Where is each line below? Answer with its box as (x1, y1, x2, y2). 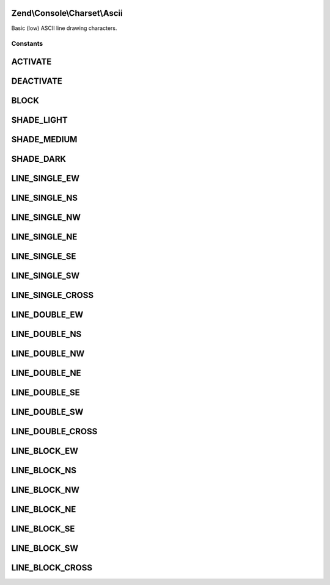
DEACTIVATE (11, 76, 62, 86)
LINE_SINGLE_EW (11, 173, 79, 183)
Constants (11, 40, 43, 48)
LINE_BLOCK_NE (11, 504, 76, 515)
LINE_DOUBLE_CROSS (11, 426, 98, 437)
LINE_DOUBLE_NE (11, 368, 81, 379)
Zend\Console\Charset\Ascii (11, 8, 123, 18)
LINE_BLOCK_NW (11, 485, 79, 495)
